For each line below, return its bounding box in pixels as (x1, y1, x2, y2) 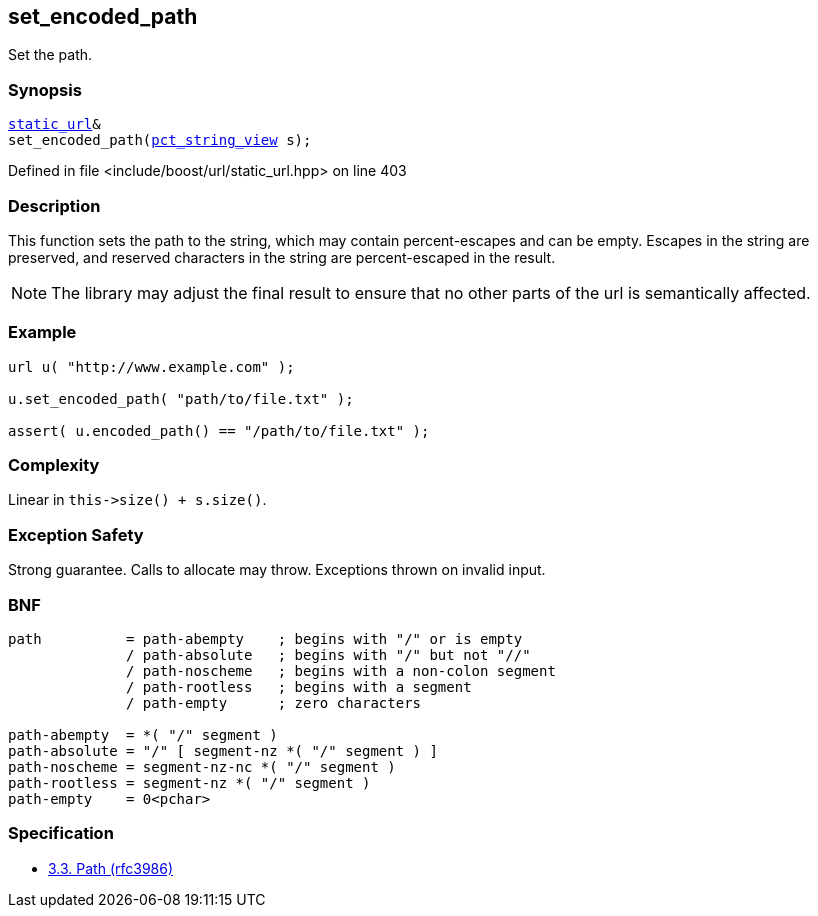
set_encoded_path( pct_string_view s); (8, 132, 312, 149)
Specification (8, 823, 114, 844)
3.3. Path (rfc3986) (48, 859, 174, 877)
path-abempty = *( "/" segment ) (8, 726, 278, 743)
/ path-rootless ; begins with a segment (126, 678, 472, 695)
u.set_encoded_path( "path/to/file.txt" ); (8, 390, 354, 407)
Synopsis (8, 79, 82, 100)
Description (8, 195, 101, 216)
